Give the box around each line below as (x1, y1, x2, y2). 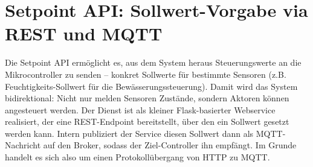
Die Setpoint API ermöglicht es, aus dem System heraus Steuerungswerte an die (5, 56, 302, 69)
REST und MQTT (5, 21, 163, 46)
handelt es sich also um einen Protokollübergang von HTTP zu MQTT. (5, 151, 270, 163)
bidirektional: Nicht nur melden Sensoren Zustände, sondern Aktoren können (5, 92, 289, 104)
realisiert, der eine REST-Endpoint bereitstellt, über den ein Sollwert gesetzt (5, 115, 289, 128)
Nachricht (5, 139, 41, 151)
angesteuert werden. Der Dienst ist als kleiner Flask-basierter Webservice (5, 103, 276, 116)
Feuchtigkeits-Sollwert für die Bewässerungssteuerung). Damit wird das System (5, 80, 298, 92)
